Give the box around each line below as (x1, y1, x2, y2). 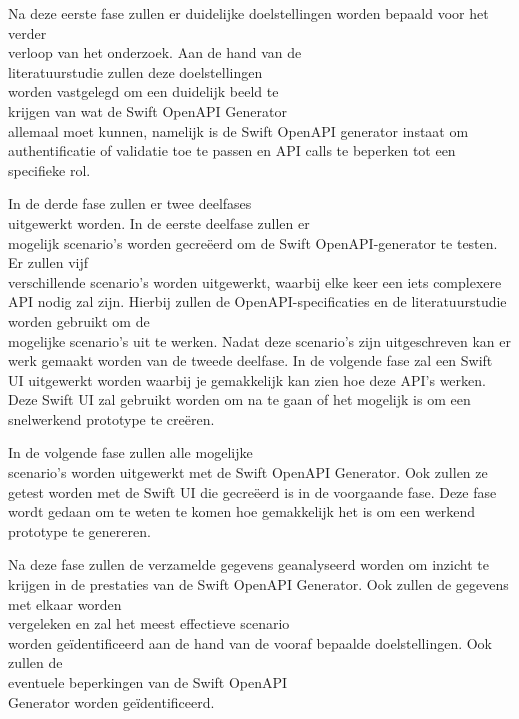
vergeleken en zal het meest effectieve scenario (8, 613, 290, 634)
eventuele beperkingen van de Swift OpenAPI (8, 672, 288, 692)
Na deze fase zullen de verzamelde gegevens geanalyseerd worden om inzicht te (8, 554, 489, 575)
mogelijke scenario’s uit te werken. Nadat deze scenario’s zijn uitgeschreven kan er (8, 330, 511, 351)
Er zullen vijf (8, 252, 88, 273)
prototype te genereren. (8, 520, 151, 541)
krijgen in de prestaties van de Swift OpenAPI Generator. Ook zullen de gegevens (8, 574, 509, 595)
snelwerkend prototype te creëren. (8, 408, 215, 429)
